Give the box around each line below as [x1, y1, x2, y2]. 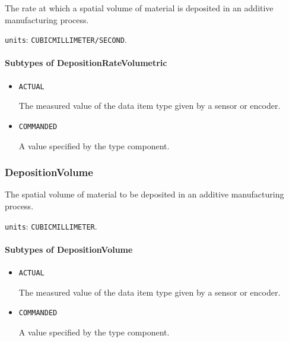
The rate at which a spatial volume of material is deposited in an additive [5, 2, 274, 14]
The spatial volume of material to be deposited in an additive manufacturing [5, 188, 284, 200]
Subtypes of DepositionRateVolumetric [5, 57, 167, 69]
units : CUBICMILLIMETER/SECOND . [5, 33, 127, 46]
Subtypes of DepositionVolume [5, 243, 133, 255]
